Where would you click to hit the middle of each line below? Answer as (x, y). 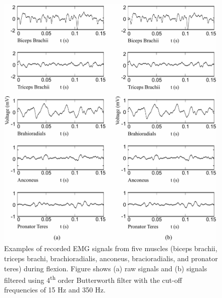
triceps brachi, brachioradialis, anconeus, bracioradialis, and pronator (111, 258)
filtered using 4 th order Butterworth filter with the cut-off (93, 279)
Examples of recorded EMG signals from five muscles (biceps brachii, (111, 248)
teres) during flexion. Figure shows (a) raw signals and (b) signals (106, 268)
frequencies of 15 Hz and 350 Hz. (55, 290)
